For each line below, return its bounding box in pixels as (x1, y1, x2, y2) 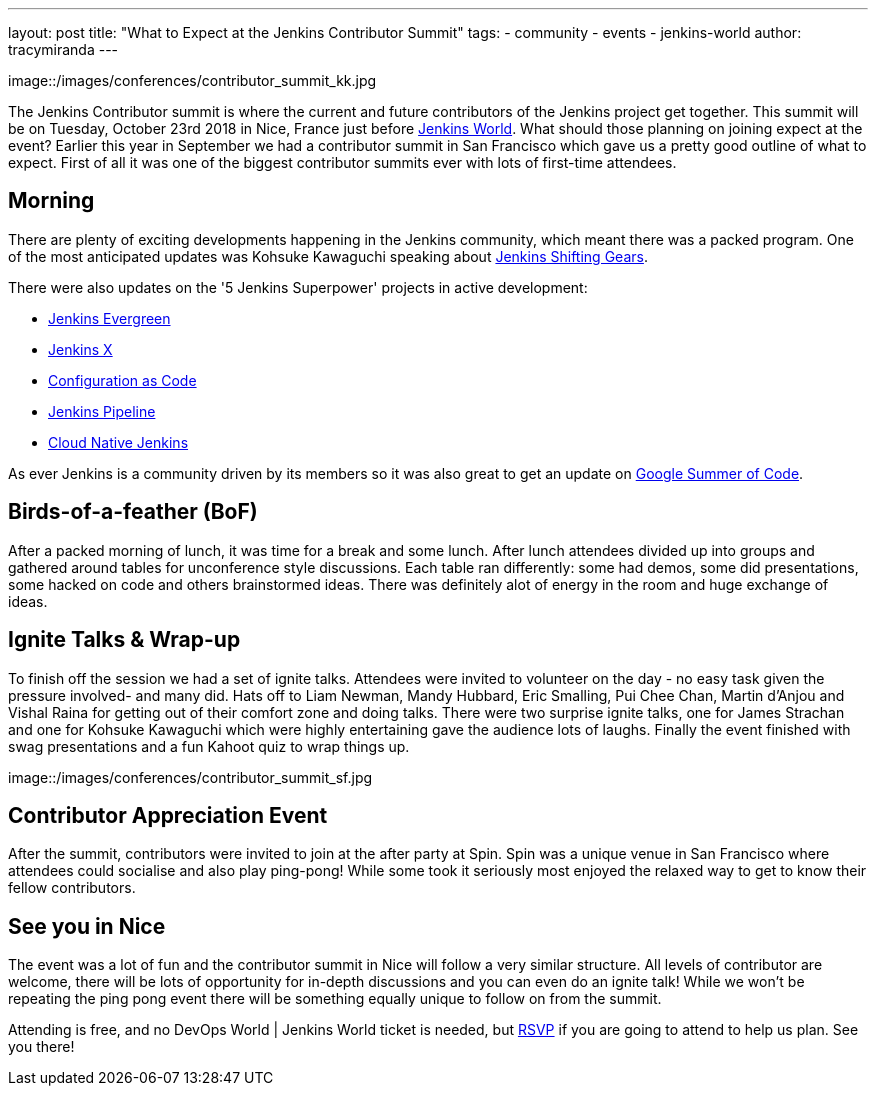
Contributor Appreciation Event (8, 802, 328, 828)
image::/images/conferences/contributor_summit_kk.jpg (8, 72, 377, 89)
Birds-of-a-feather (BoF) (8, 499, 258, 525)
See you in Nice (8, 913, 166, 939)
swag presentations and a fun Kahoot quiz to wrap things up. (8, 737, 410, 755)
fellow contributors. (8, 879, 136, 897)
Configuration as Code (48, 371, 197, 389)
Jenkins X (48, 340, 113, 358)
